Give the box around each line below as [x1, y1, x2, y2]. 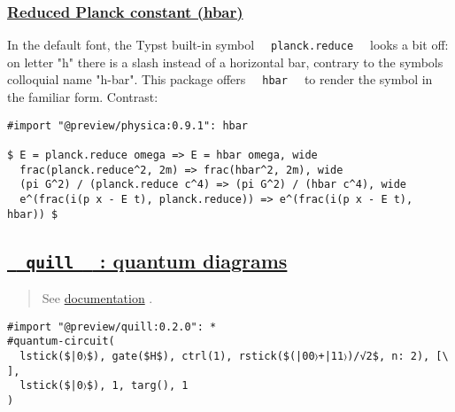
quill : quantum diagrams [26, 246, 288, 274]
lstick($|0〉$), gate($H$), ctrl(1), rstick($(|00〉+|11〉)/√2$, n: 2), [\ [19, 350, 449, 362]
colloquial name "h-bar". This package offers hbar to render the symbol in [7, 70, 433, 89]
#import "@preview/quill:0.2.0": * [7, 320, 217, 333]
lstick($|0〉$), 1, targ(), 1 [19, 379, 189, 393]
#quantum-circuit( [7, 335, 115, 348]
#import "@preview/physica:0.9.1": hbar [7, 119, 249, 132]
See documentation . [42, 289, 153, 307]
